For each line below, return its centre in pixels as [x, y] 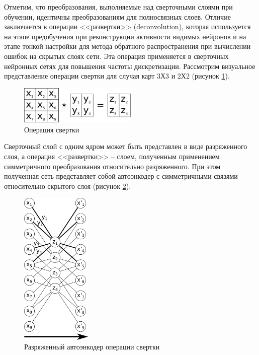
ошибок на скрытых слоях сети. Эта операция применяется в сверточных [116, 56]
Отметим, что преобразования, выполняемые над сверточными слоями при [118, 7]
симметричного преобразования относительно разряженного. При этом [112, 166]
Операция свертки [52, 129]
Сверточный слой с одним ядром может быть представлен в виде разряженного [126, 146]
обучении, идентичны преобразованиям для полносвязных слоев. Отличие [117, 16]
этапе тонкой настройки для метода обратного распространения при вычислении [127, 46]
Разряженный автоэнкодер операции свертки [92, 347]
